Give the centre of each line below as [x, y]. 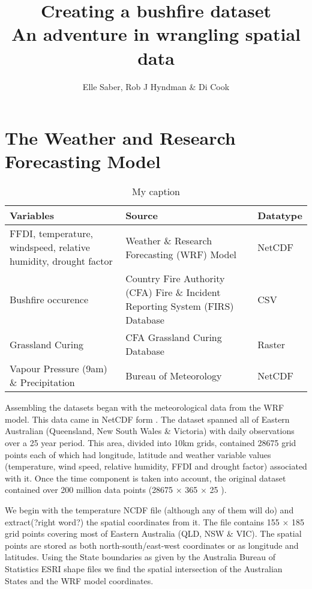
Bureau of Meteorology [174, 375]
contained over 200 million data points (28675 [89, 490]
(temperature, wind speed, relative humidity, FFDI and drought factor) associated [156, 466]
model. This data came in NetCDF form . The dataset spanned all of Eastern [147, 419]
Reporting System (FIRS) [180, 306]
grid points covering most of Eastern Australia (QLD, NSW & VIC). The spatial [153, 533]
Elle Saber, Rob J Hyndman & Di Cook [156, 86]
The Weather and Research [120, 138]
